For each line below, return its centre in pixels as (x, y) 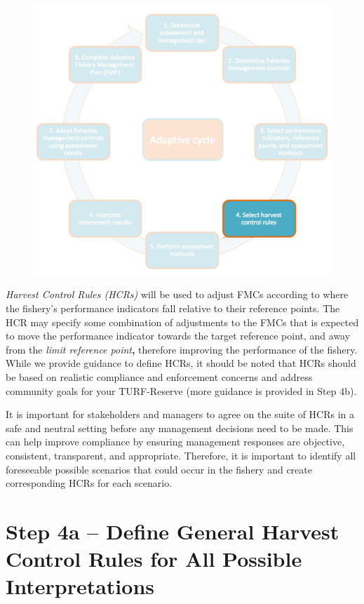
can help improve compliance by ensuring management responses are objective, (175, 442)
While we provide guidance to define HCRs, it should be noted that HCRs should (181, 363)
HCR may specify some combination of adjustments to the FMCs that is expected (182, 322)
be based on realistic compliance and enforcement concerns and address (159, 377)
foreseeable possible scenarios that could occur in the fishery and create (159, 469)
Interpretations (80, 586)
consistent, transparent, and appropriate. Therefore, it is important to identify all (181, 456)
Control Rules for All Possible (154, 559)
